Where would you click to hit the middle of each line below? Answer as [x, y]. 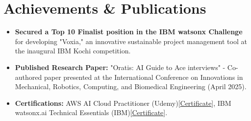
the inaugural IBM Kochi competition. [73, 51]
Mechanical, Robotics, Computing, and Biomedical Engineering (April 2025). [131, 86]
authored [28, 77]
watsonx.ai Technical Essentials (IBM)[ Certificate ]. [91, 112]
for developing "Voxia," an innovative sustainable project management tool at [131, 41]
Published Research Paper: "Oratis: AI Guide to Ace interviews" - [120, 67]
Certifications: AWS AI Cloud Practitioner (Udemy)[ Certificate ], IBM [123, 103]
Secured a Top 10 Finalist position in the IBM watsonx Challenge [129, 32]
